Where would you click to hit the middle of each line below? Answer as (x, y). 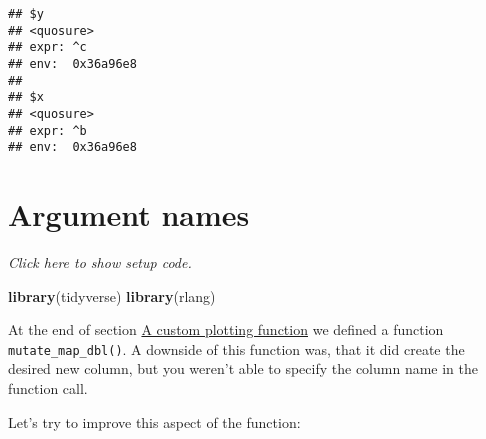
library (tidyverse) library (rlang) (112, 295)
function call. (48, 388)
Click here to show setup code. (100, 262)
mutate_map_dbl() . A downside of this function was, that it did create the (236, 348)
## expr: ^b (47, 130)
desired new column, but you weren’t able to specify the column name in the (243, 368)
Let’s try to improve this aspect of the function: (154, 421)
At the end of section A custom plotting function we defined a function (226, 329)
